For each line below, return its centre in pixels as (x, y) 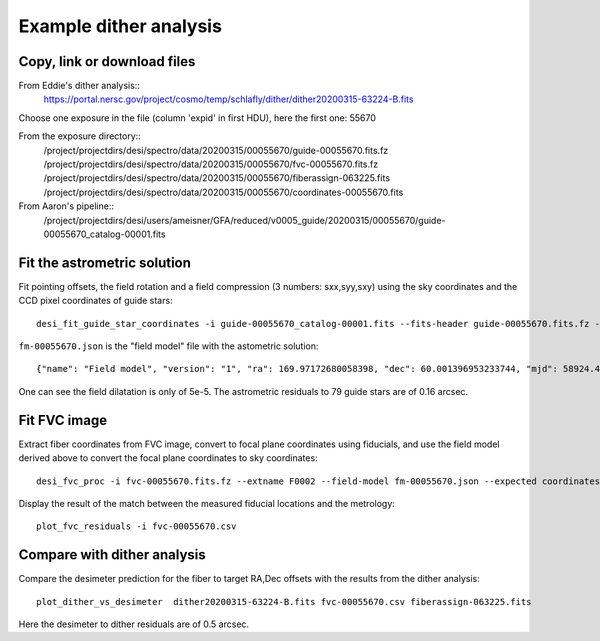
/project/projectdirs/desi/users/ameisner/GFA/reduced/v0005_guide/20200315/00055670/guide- (244, 220)
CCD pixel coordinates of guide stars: (96, 301)
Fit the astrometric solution (105, 262)
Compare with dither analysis (112, 555)
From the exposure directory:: (80, 136)
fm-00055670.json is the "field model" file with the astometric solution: (168, 346)
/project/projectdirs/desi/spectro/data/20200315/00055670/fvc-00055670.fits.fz (211, 164)
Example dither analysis (120, 26)
